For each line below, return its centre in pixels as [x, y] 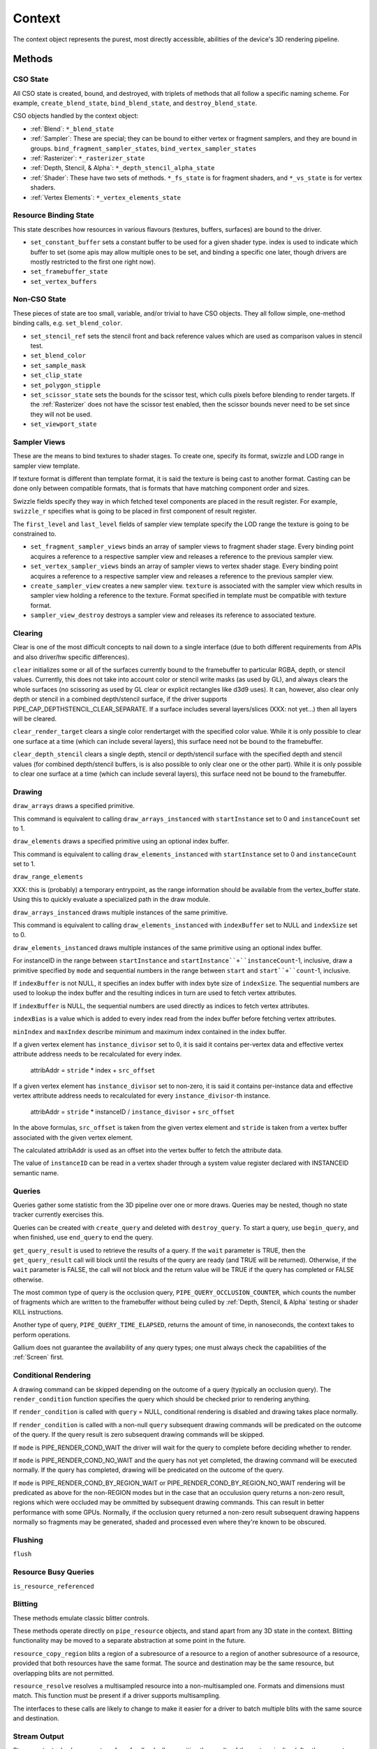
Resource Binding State [53, 215]
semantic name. [36, 1173]
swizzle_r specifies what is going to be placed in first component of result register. [135, 511]
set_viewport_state [64, 424]
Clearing [28, 633]
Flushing [28, 1541]
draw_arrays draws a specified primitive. [74, 806]
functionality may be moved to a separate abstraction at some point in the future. [129, 1641]
